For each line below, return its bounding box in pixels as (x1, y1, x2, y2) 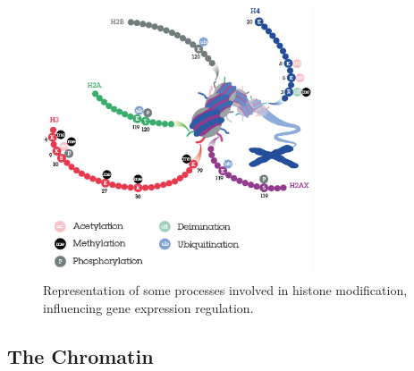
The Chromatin (7, 341, 154, 369)
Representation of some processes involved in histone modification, (43, 280, 408, 299)
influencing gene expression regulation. (43, 298, 254, 316)
